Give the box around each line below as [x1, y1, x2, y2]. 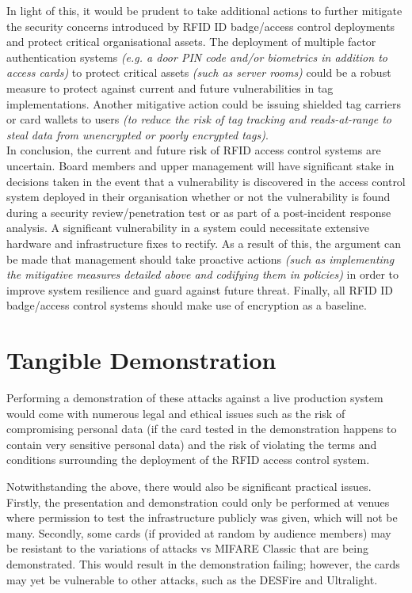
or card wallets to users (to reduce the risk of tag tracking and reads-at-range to [6, 111, 391, 127]
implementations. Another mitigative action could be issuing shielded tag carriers [6, 95, 401, 112]
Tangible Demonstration [6, 344, 277, 376]
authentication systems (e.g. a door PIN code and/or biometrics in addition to [6, 48, 387, 65]
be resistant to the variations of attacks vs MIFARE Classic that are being [6, 540, 368, 557]
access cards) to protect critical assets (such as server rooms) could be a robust [6, 64, 391, 81]
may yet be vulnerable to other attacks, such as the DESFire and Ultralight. [6, 571, 378, 587]
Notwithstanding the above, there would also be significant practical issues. [6, 477, 372, 494]
